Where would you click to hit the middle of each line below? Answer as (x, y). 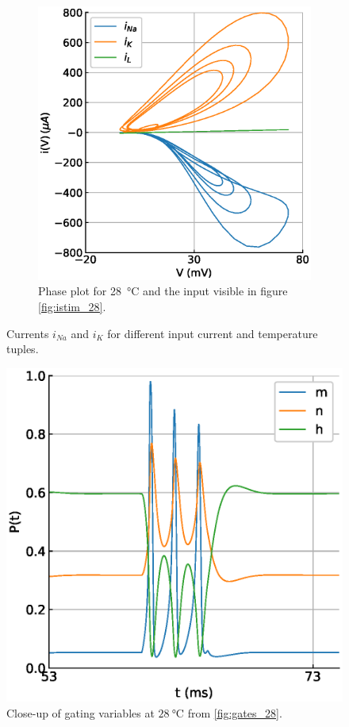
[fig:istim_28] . (72, 306)
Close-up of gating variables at (81, 712)
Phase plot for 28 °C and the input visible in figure (163, 291)
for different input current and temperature (213, 333)
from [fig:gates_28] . (235, 712)
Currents (28, 333)
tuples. (23, 349)
